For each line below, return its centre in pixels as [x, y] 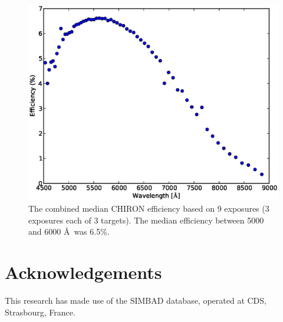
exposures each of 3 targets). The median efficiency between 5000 [146, 220]
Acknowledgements [83, 272]
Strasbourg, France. [40, 312]
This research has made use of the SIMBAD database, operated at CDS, [136, 300]
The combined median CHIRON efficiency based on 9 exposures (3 [149, 208]
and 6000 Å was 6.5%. [69, 231]
